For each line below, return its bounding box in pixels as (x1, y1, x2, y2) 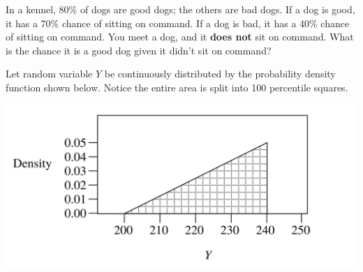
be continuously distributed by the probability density (104, 66, 336, 81)
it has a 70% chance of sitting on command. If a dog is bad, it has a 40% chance (6, 15, 350, 30)
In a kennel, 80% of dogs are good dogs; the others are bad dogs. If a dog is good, (6, 2, 355, 16)
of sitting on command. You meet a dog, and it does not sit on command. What (6, 29, 354, 44)
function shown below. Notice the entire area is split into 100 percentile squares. (6, 80, 348, 94)
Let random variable (6, 66, 93, 81)
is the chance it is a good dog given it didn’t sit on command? (6, 43, 272, 57)
